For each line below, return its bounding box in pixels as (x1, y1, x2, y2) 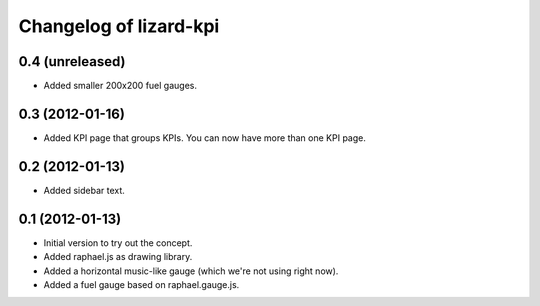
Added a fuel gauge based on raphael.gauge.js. (43, 278, 240, 290)
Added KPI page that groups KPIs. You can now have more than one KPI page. (43, 131, 367, 144)
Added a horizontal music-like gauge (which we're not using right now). (43, 265, 339, 277)
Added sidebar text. (43, 184, 125, 196)
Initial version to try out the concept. (43, 236, 193, 249)
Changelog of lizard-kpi (18, 15, 220, 37)
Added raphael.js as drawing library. (43, 251, 193, 263)
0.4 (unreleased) (18, 53, 126, 70)
